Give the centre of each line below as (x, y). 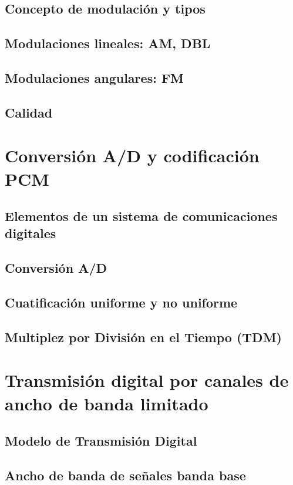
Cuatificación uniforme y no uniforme (121, 302)
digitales (31, 233)
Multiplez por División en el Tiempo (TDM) (143, 337)
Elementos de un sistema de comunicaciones (141, 216)
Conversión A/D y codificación (132, 155)
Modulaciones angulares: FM (95, 77)
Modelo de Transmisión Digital (101, 441)
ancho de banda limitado (107, 403)
